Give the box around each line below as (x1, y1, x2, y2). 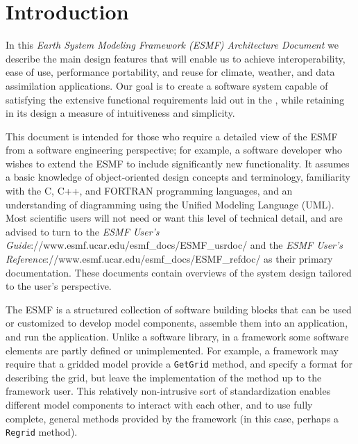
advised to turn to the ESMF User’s (6, 224, 160, 238)
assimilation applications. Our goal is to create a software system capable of (6, 78, 328, 92)
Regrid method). (6, 425, 78, 439)
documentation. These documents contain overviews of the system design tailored (6, 265, 352, 279)
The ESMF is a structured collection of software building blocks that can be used (6, 302, 352, 316)
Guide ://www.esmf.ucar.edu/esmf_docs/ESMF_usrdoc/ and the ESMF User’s (6, 238, 343, 252)
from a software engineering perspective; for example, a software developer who (6, 142, 343, 157)
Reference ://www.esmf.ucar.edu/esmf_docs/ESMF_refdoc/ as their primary (6, 252, 333, 266)
